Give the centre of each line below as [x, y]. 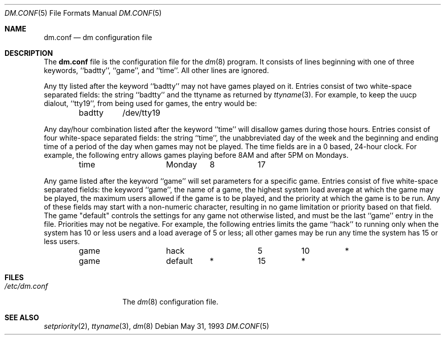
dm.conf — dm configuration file [98, 37]
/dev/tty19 [141, 113]
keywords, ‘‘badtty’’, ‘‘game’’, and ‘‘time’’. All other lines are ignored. [156, 70]
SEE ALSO [22, 317]
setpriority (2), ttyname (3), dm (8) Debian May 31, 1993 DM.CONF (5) [157, 326]
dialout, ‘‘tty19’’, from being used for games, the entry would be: [150, 103]
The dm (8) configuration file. [170, 302]
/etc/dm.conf [26, 286]
